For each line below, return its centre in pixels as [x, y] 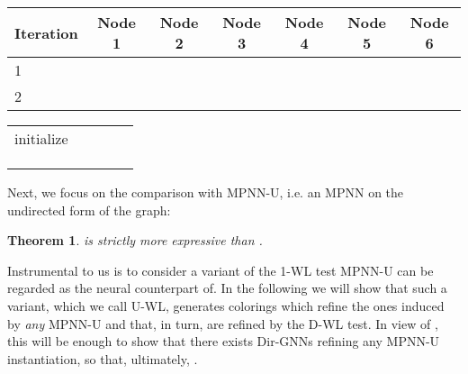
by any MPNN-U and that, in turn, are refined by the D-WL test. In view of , [223, 323]
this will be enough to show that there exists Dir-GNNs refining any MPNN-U [224, 341]
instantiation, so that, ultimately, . [103, 358]
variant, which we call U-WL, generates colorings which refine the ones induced [226, 305]
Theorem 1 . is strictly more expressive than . [135, 240]
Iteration [46, 32]
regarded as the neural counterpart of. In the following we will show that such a [227, 288]
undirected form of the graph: [89, 210]
